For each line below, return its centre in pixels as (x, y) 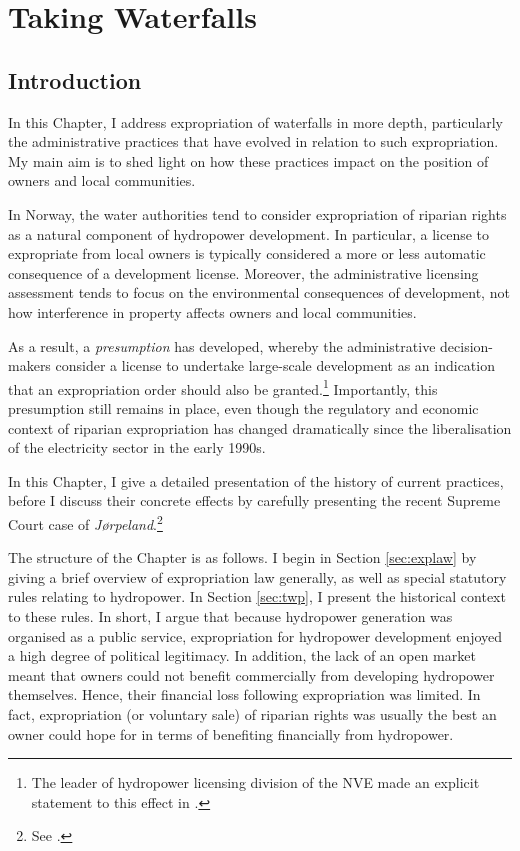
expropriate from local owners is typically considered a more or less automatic (247, 253)
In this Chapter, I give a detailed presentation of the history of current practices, (256, 480)
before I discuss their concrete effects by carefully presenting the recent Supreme (254, 500)
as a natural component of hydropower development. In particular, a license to (249, 233)
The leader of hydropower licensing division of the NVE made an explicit (255, 782)
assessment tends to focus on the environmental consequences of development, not (259, 292)
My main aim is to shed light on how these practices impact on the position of (248, 160)
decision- (466, 345)
